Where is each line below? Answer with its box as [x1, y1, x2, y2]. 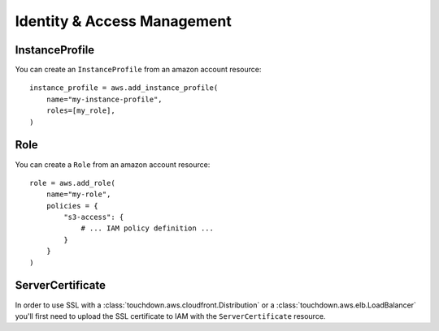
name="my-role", [46, 190, 111, 199]
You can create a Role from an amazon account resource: [15, 159, 211, 170]
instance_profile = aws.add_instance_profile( [29, 84, 219, 92]
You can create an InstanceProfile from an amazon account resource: [15, 65, 262, 75]
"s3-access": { [63, 213, 124, 222]
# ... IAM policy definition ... [80, 224, 215, 233]
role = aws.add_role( [29, 178, 115, 187]
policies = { [46, 201, 98, 210]
